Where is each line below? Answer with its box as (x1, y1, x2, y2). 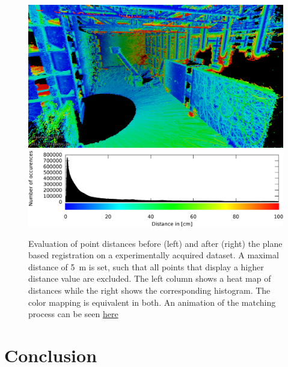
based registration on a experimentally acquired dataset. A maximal (28, 249, 279, 261)
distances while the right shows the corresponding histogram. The (28, 284, 271, 296)
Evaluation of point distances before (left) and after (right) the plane (28, 237, 283, 249)
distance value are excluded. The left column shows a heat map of (28, 272, 271, 285)
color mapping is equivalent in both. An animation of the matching (28, 296, 276, 308)
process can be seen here (28, 308, 118, 320)
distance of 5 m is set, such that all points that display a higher (28, 260, 264, 273)
